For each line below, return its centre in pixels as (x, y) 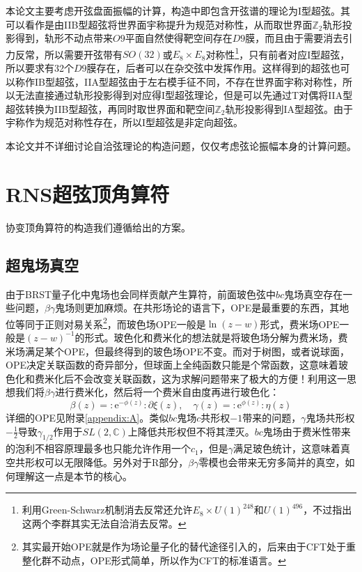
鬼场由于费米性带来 (307, 431)
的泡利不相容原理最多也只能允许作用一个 (98, 448)
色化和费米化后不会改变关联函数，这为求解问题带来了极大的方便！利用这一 (176, 378)
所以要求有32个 (40, 68)
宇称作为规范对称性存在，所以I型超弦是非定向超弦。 (125, 122)
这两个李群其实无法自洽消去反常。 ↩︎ (104, 523)
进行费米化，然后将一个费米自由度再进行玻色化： (167, 392)
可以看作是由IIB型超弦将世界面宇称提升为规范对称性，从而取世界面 (159, 24)
